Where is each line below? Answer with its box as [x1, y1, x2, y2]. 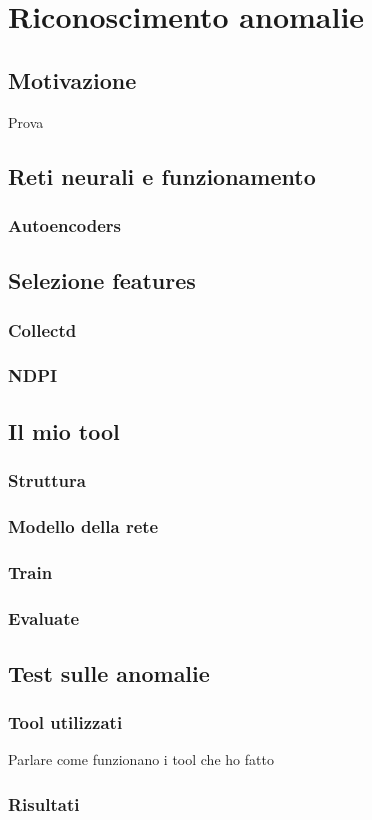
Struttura [8, 467, 86, 492]
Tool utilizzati [8, 710, 123, 735]
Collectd [8, 317, 77, 342]
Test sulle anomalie [8, 657, 210, 688]
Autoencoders [8, 212, 122, 237]
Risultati [8, 791, 80, 816]
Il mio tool [8, 415, 120, 446]
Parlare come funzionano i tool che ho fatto [8, 749, 274, 770]
